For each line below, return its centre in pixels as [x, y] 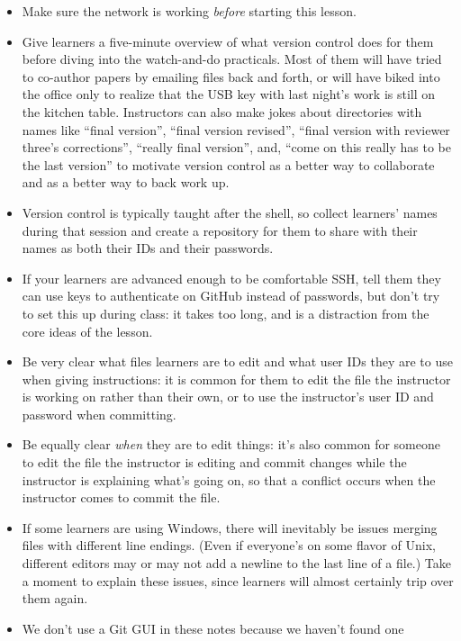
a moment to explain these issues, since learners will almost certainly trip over [238, 580]
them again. [55, 598]
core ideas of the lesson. [87, 331]
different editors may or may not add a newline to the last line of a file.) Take [237, 563]
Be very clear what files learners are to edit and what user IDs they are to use [237, 361]
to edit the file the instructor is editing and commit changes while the [214, 462]
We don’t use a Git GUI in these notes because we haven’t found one [213, 628]
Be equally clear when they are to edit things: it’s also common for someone [231, 444]
